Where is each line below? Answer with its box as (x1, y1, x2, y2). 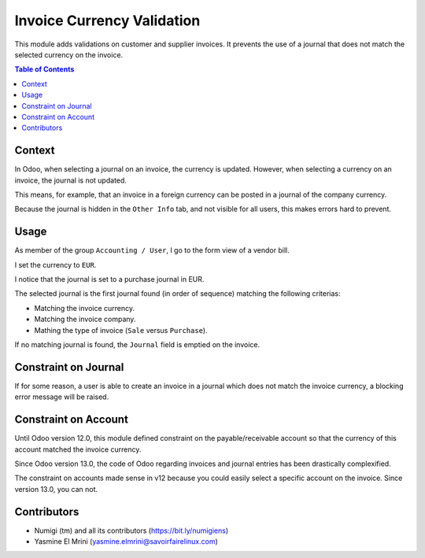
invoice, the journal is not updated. (14, 176, 128, 185)
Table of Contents (14, 65, 75, 74)
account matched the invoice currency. (14, 445, 142, 454)
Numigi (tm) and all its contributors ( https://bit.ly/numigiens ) (34, 526, 229, 535)
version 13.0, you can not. (14, 484, 98, 493)
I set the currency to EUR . (14, 260, 97, 269)
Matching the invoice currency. (34, 303, 135, 312)
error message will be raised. (14, 392, 109, 401)
